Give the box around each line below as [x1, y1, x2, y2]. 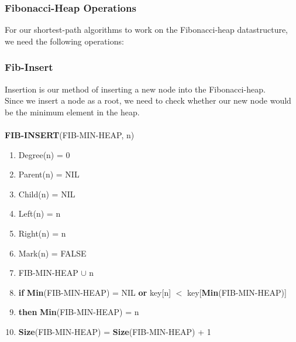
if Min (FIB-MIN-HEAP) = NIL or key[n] [18, 286, 171, 298]
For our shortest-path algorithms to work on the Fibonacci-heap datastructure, [5, 23, 288, 36]
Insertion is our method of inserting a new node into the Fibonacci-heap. [5, 83, 266, 95]
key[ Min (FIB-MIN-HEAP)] [187, 286, 287, 298]
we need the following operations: [5, 35, 124, 47]
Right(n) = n [18, 227, 66, 239]
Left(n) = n [18, 207, 61, 220]
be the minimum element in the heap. [5, 105, 140, 118]
